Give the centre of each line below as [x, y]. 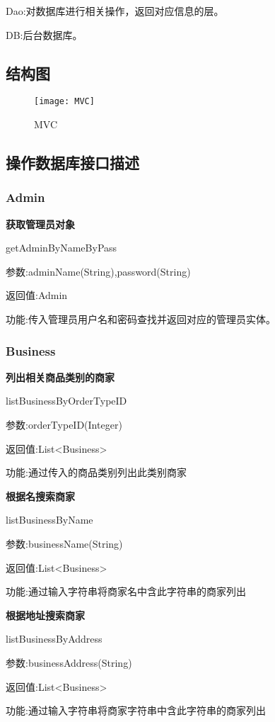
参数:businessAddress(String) [69, 662]
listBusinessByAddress [54, 639]
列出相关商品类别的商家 [60, 377]
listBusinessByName [49, 520]
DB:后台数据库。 [44, 34]
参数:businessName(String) [64, 543]
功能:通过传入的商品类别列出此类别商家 [96, 472]
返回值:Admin [37, 295]
